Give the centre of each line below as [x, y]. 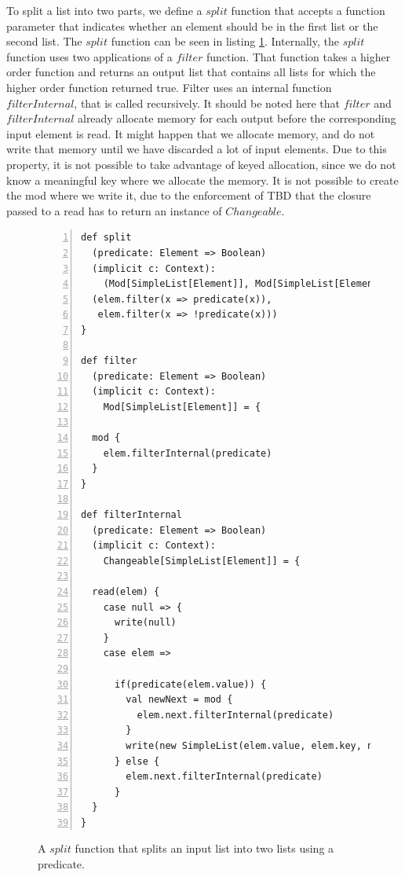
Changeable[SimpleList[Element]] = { [202, 561]
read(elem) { [126, 591]
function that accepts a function [308, 10]
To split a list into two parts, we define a [104, 10]
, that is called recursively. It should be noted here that [207, 103]
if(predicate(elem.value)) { [190, 684]
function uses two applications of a [89, 56]
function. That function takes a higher [298, 56]
